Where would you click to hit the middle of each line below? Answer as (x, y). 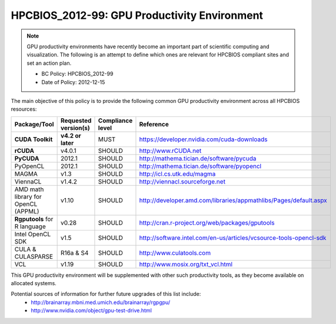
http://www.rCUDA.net (170, 151)
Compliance (115, 121)
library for (28, 196)
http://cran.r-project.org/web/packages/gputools (207, 222)
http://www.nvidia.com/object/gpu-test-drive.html (92, 310)
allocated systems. (34, 283)
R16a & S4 (74, 253)
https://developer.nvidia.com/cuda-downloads (203, 139)
